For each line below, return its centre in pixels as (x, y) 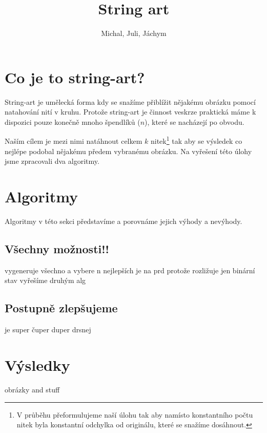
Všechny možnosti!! (57, 248)
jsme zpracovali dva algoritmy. (52, 161)
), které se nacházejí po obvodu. (194, 121)
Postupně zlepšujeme (61, 308)
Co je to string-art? (75, 77)
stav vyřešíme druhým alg (45, 280)
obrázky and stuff (32, 389)
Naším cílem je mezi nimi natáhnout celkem (74, 141)
